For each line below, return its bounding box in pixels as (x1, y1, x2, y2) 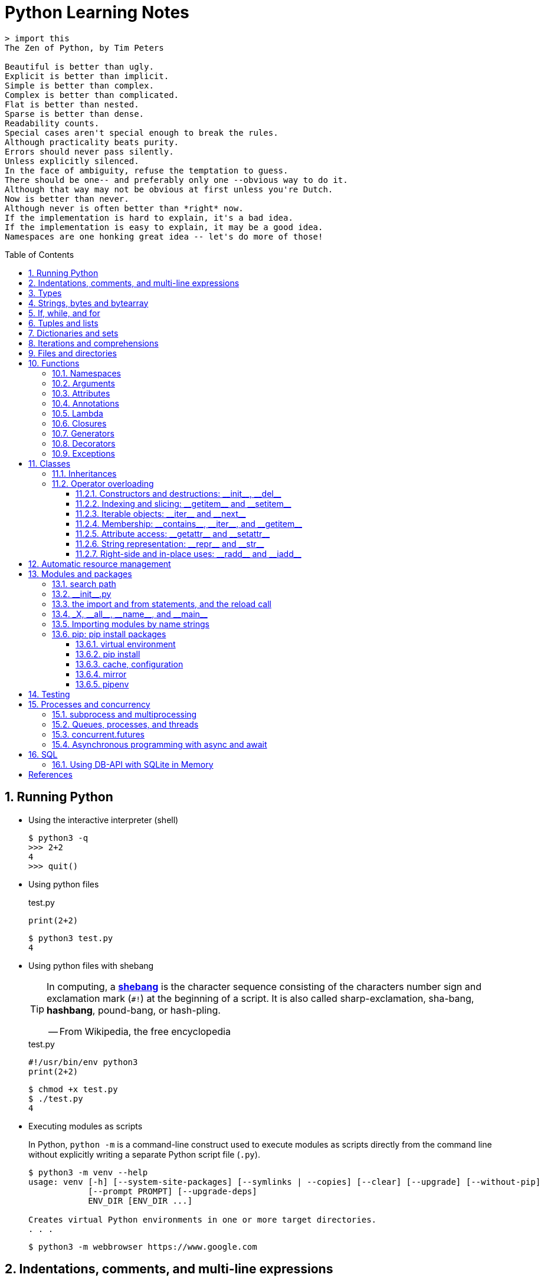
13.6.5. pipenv (76, 679, 129, 689)
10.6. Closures (52, 418, 107, 428)
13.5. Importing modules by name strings (52, 618, 210, 629)
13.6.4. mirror (76, 669, 127, 679)
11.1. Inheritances (52, 468, 117, 479)
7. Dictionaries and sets (28, 327, 119, 338)
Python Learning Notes (5, 2, 189, 22)
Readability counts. (5, 118, 100, 128)
